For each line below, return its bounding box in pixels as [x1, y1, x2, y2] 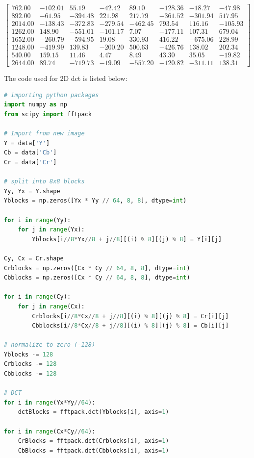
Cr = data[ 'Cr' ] [4, 159, 57, 166]
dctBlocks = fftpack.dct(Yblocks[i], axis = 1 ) [18, 408, 169, 416]
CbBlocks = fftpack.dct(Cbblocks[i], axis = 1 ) [18, 447, 169, 454]
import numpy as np [4, 101, 67, 108]
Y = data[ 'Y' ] [4, 139, 50, 147]
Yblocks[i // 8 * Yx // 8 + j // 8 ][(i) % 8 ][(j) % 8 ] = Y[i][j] [32, 235, 222, 243]
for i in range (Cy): [4, 293, 71, 301]
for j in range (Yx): [18, 226, 85, 233]
